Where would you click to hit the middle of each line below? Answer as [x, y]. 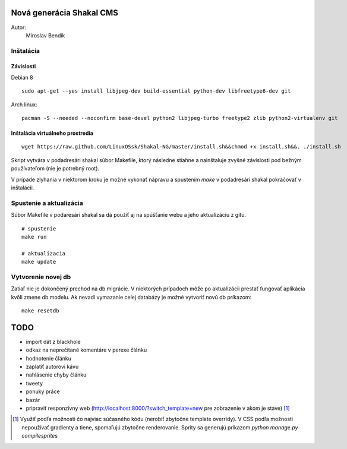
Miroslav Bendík [45, 35]
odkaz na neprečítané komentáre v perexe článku [86, 350]
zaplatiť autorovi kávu [52, 367]
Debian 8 [22, 77]
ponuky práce [43, 391]
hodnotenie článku [48, 358]
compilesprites [40, 436]
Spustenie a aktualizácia [47, 203]
